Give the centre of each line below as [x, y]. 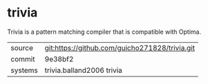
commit [23, 59]
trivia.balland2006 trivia [84, 70]
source [22, 48]
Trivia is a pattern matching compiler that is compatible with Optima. [104, 32]
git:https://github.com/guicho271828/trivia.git [120, 48]
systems [24, 70]
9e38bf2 [59, 59]
